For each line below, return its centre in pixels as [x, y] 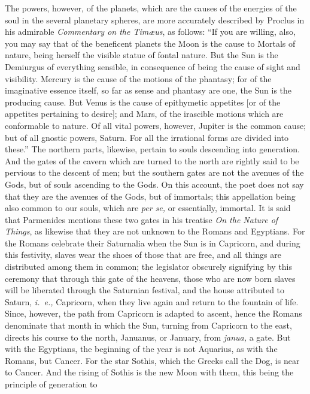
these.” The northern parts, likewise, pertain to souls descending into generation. [152, 149]
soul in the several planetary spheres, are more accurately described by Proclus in [155, 19]
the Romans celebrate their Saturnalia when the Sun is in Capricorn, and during [153, 243]
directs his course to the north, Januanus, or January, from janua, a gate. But [148, 337]
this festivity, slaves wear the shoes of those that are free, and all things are [143, 255]
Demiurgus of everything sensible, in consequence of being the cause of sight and [153, 66]
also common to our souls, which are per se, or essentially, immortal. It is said [148, 208]
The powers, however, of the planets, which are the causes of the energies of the [151, 8]
